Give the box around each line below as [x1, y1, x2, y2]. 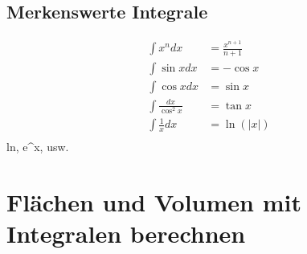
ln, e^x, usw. [6, 138, 69, 155]
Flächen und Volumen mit [6, 186, 301, 219]
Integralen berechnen [6, 217, 246, 250]
